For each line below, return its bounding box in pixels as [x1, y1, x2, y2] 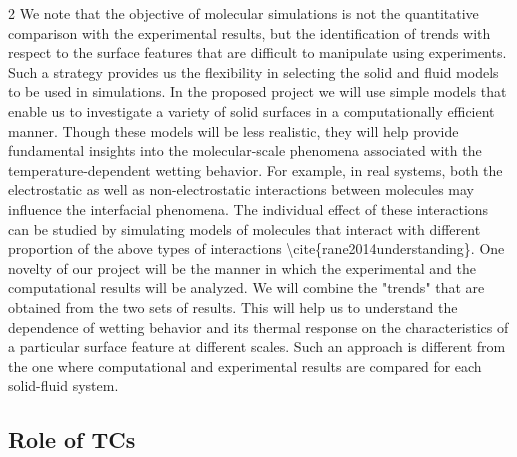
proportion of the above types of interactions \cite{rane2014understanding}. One [8, 238, 505, 259]
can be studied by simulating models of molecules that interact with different [8, 218, 481, 239]
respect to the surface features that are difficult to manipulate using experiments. [8, 42, 507, 63]
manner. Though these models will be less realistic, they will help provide [8, 120, 459, 141]
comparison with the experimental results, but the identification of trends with [8, 22, 491, 43]
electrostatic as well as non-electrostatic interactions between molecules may [8, 179, 474, 200]
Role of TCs [8, 424, 136, 455]
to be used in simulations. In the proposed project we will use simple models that [8, 81, 507, 102]
